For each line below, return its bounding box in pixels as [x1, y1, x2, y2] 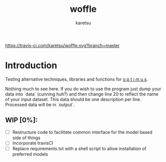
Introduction [5, 60, 57, 71]
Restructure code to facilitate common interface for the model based [12, 129, 153, 135]
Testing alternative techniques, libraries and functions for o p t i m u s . [5, 76, 148, 82]
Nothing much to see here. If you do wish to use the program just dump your [5, 86, 162, 92]
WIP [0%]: [5, 116, 38, 124]
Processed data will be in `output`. [5, 102, 75, 108]
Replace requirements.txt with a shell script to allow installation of [12, 145, 147, 152]
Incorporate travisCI [12, 140, 54, 146]
